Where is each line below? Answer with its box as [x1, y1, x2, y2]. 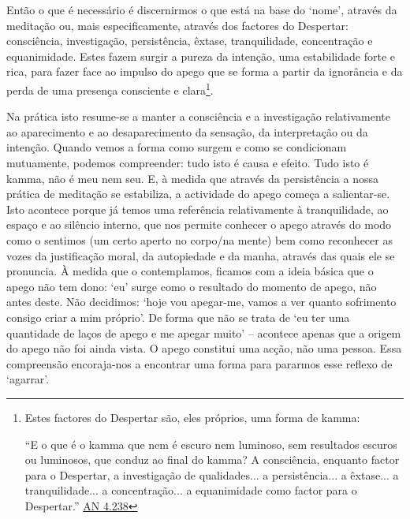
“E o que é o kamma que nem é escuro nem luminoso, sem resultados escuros [24, 435, 397, 452]
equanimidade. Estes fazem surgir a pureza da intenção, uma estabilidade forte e [6, 47, 395, 64]
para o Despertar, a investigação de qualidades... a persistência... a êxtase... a [24, 466, 399, 483]
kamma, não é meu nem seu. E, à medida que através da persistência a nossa [6, 170, 378, 186]
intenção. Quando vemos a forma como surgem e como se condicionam [6, 139, 347, 155]
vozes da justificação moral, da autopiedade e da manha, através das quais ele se [6, 247, 395, 263]
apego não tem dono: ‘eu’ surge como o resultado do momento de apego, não [6, 278, 377, 294]
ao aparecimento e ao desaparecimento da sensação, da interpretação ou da [6, 123, 368, 140]
